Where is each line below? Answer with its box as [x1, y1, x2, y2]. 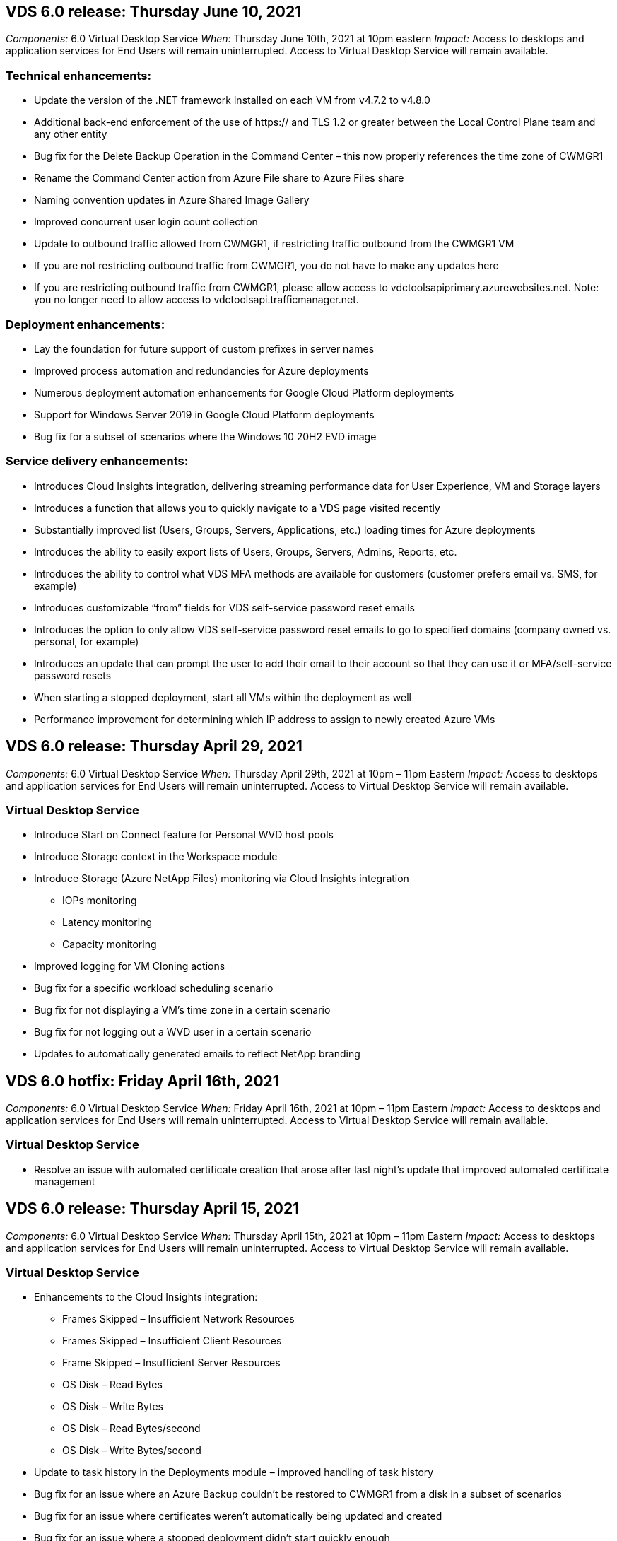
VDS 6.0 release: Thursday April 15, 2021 [6, 1200, 300, 1218]
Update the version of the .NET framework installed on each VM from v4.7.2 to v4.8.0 [34, 94, 430, 107]
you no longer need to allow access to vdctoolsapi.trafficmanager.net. [34, 293, 359, 306]
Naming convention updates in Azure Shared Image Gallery [34, 194, 310, 206]
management [34, 1175, 95, 1188]
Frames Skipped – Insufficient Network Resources [62, 1313, 295, 1325]
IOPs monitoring [62, 894, 137, 907]
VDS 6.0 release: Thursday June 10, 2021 [6, 3, 302, 20]
